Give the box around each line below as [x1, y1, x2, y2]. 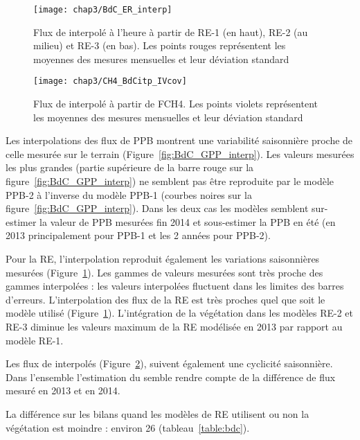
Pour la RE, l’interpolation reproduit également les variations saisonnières [6, 252, 320, 266]
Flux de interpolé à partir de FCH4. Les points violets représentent [33, 96, 318, 111]
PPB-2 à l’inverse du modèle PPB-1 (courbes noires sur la [6, 187, 252, 202]
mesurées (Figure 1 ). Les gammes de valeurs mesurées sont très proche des [6, 265, 323, 279]
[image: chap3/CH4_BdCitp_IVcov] [33, 76, 187, 87]
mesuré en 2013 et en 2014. [6, 383, 120, 398]
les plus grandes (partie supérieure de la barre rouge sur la [6, 160, 254, 175]
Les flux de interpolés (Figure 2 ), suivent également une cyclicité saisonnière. [6, 356, 333, 371]
